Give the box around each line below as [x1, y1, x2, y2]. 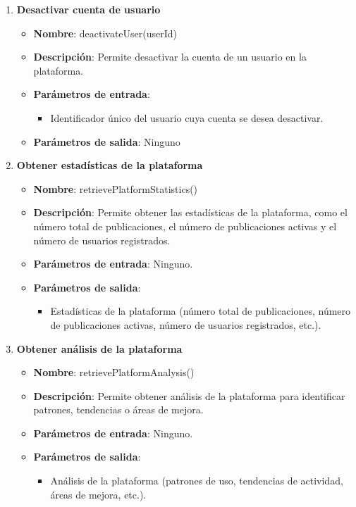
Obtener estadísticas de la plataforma [16, 158, 203, 173]
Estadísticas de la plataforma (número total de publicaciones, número [50, 303, 351, 318]
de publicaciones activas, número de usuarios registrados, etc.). [50, 317, 321, 332]
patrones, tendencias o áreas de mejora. [33, 402, 204, 417]
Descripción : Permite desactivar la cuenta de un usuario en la [33, 49, 307, 64]
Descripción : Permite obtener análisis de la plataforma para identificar [33, 388, 345, 403]
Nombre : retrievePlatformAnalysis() [33, 365, 195, 380]
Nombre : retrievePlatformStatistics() [33, 181, 198, 196]
